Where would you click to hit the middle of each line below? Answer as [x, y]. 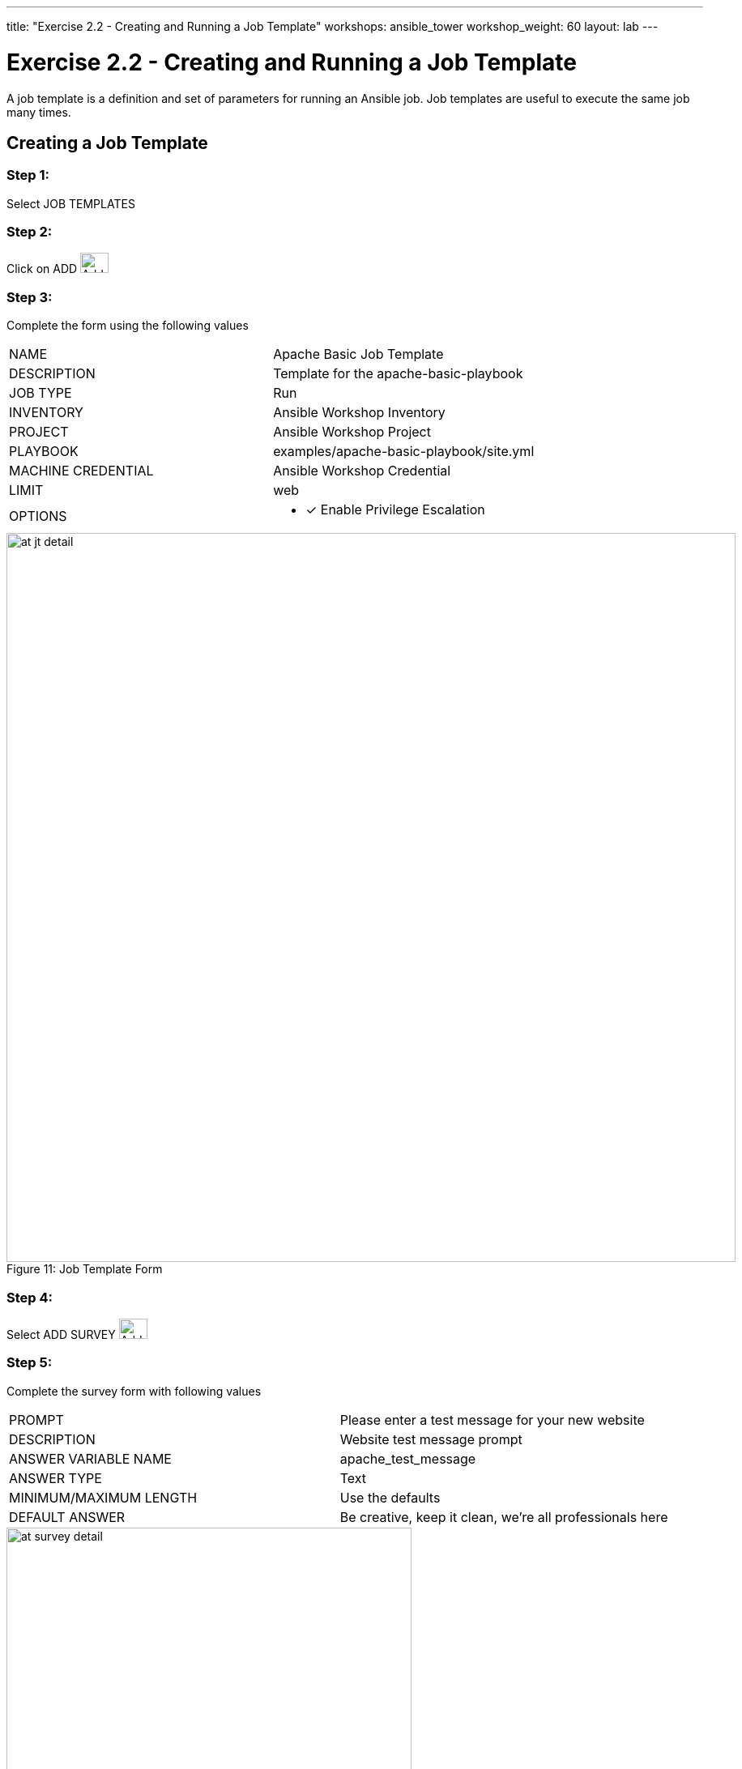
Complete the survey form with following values [134, 1391]
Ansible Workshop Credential [362, 471]
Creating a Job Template [107, 143]
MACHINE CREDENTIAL [81, 471]
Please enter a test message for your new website [492, 1419]
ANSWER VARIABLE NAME [90, 1458]
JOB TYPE [41, 393]
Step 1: [28, 175]
